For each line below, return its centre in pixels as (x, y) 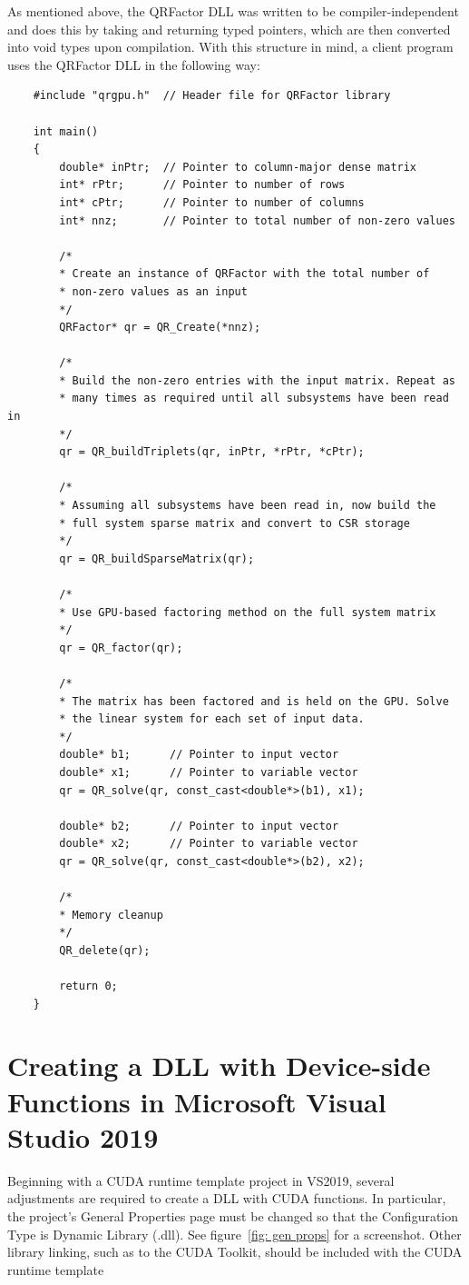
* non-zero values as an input (153, 291)
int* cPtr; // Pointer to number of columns (212, 202)
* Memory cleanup (111, 915)
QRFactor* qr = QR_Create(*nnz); (160, 328)
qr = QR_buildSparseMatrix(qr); (157, 558)
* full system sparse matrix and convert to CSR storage (234, 523)
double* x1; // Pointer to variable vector (209, 772)
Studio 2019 (83, 1136)
